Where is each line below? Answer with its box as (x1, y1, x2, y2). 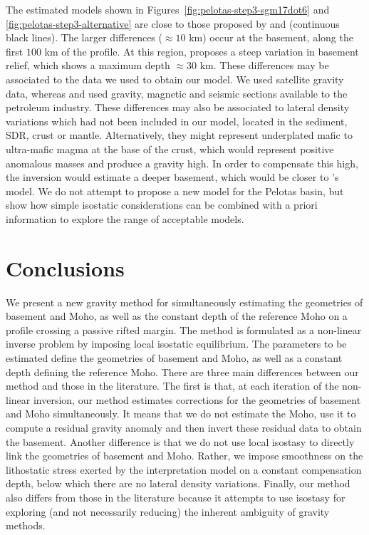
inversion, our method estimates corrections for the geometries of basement (33, 392, 361, 407)
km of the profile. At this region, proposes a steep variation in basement (44, 43, 359, 58)
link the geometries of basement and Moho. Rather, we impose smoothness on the (6, 448, 363, 463)
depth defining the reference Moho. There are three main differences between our (6, 364, 359, 379)
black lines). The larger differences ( (6, 30, 162, 45)
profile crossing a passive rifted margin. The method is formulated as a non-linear (6, 322, 362, 337)
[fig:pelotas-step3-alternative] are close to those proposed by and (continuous (6, 16, 340, 31)
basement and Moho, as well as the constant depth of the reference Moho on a (6, 308, 348, 323)
